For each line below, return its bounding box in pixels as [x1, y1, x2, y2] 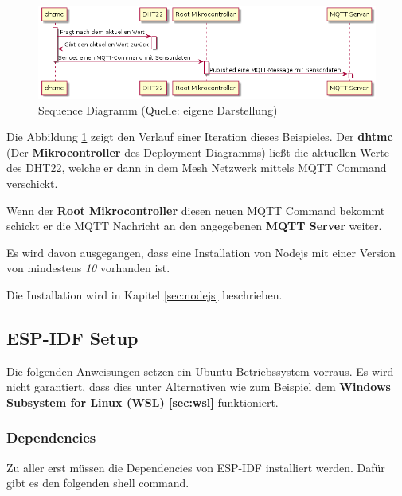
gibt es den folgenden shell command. [6, 475, 189, 491]
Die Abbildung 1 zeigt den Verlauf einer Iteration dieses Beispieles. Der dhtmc [6, 128, 393, 145]
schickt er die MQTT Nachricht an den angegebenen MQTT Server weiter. [6, 217, 382, 234]
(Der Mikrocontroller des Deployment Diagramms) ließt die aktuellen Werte [6, 143, 389, 160]
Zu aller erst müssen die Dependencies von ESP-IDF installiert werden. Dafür [6, 459, 385, 475]
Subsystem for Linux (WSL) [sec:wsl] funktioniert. [6, 393, 279, 410]
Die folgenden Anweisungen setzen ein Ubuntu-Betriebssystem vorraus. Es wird [6, 362, 394, 379]
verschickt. [6, 174, 58, 191]
